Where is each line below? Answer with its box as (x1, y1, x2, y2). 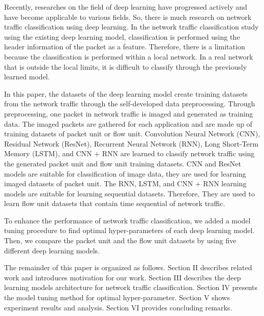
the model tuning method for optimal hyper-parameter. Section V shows (4, 292, 230, 303)
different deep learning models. (4, 245, 100, 255)
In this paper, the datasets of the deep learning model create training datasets (4, 88, 248, 99)
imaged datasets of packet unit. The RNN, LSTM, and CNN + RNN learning (4, 178, 247, 189)
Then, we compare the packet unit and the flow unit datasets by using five (4, 235, 237, 246)
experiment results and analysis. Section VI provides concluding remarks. (4, 302, 232, 312)
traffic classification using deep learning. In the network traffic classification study (4, 21, 259, 32)
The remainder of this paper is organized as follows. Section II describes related (4, 262, 252, 273)
